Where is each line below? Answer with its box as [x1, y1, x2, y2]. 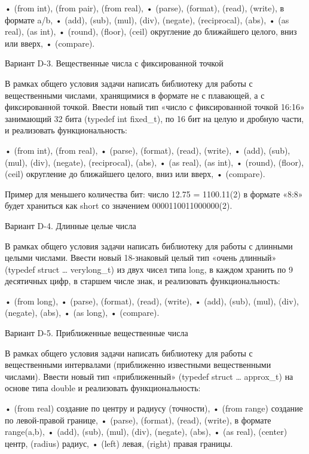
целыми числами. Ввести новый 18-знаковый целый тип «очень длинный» [5, 251, 277, 264]
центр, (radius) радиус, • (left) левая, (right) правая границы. [5, 437, 233, 449]
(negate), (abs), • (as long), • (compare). [5, 306, 160, 319]
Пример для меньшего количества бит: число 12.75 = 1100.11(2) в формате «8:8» [5, 187, 303, 200]
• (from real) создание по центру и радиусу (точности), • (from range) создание [5, 402, 303, 415]
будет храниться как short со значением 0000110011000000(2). [5, 199, 232, 212]
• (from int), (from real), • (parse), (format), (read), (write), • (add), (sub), [5, 144, 290, 156]
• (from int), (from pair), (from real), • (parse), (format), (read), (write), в [5, 2, 284, 14]
